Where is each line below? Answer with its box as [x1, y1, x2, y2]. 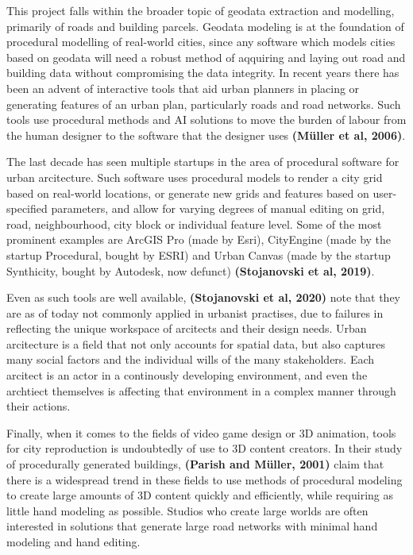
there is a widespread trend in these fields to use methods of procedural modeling [6, 471, 403, 488]
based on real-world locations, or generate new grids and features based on [6, 184, 369, 201]
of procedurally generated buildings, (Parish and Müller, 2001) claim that [6, 456, 384, 472]
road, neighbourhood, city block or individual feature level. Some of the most [6, 215, 382, 232]
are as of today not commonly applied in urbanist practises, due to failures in [6, 304, 384, 321]
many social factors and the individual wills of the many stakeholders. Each [6, 351, 375, 368]
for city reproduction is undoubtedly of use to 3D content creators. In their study [6, 440, 403, 457]
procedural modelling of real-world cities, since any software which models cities [6, 33, 396, 50]
